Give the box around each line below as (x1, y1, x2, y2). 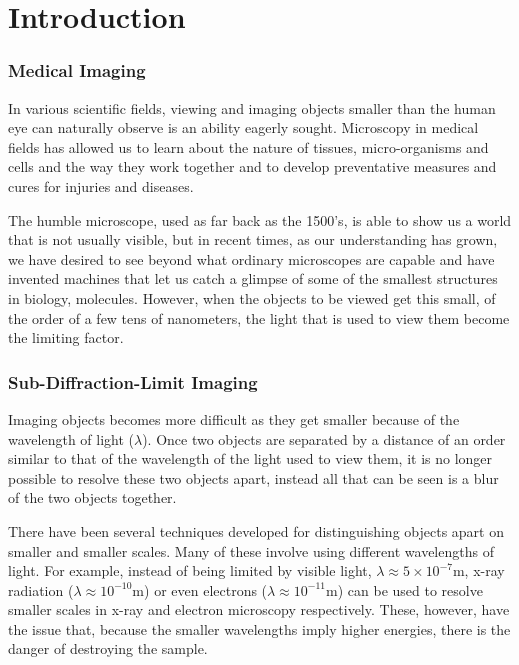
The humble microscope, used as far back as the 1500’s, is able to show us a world (8, 209, 512, 230)
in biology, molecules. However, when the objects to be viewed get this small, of (8, 287, 496, 308)
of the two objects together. (8, 487, 177, 508)
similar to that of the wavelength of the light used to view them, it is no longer (8, 448, 493, 469)
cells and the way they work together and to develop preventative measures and (8, 156, 497, 177)
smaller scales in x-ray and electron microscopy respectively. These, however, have (8, 599, 510, 620)
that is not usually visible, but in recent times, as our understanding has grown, (8, 229, 498, 250)
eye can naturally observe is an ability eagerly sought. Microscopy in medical (8, 117, 479, 138)
